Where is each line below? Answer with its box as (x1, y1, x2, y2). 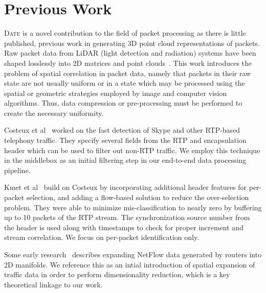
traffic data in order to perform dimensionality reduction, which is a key (4, 269, 230, 280)
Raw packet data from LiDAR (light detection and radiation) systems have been (4, 47, 256, 58)
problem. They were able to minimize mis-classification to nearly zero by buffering (4, 202, 262, 212)
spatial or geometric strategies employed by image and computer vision (4, 87, 227, 98)
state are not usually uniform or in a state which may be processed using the (4, 78, 245, 88)
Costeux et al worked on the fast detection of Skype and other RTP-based (4, 125, 240, 135)
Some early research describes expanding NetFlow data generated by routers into (4, 249, 262, 259)
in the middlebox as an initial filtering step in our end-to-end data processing (4, 155, 247, 165)
